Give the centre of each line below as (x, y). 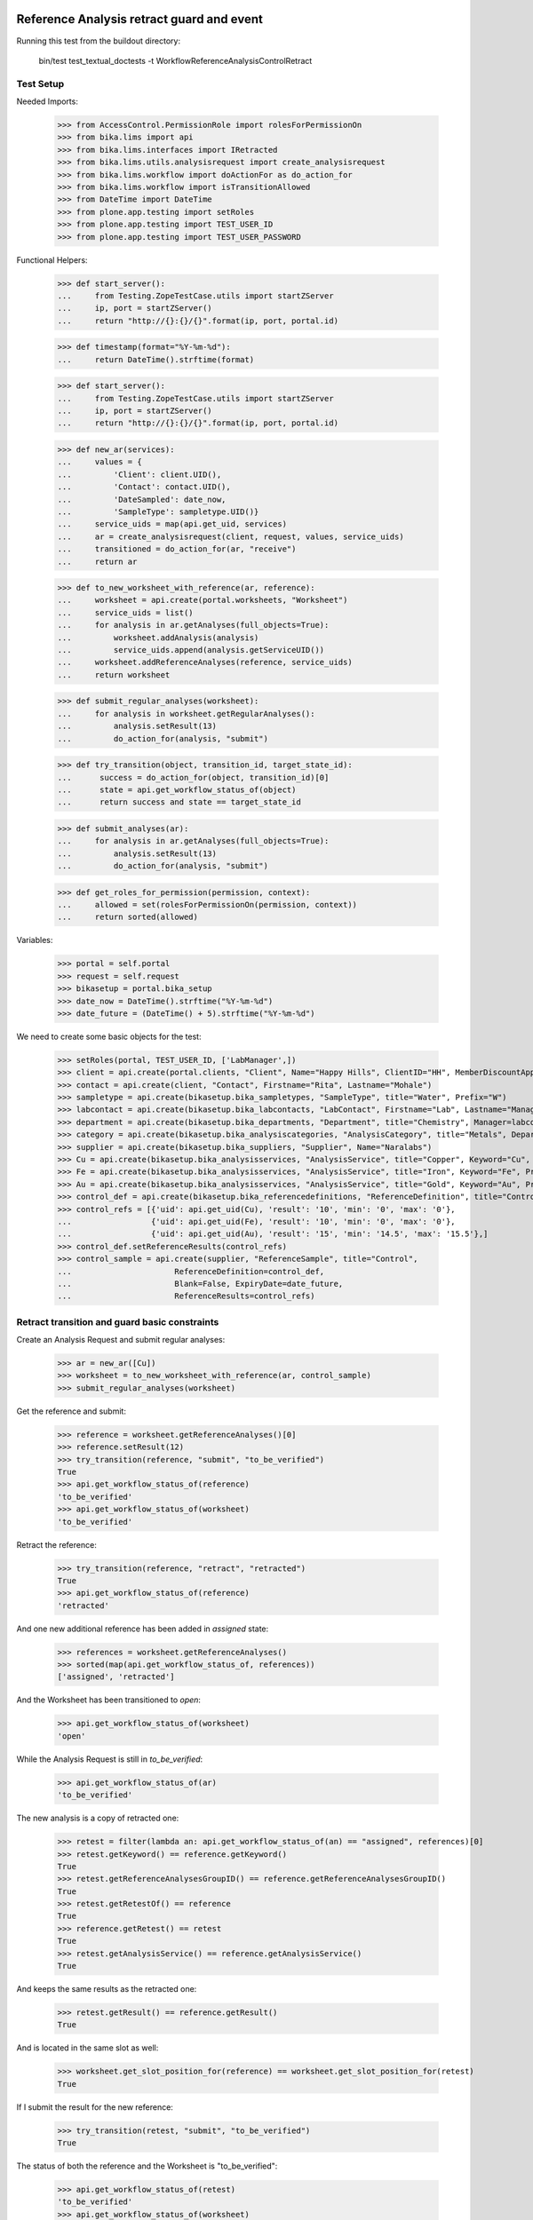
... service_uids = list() (126, 612)
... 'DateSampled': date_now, (142, 499)
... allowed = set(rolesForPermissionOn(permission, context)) (207, 905)
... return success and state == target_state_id (179, 802)
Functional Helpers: (52, 260)
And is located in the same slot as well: (88, 2048)
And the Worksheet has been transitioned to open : (109, 1700)
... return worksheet (114, 674)
